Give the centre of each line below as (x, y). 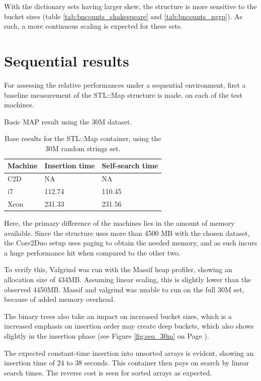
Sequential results (67, 60)
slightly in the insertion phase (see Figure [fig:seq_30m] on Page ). (107, 336)
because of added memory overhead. (60, 299)
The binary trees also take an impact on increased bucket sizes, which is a (118, 316)
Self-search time (130, 166)
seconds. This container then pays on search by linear (167, 363)
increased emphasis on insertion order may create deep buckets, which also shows (129, 326)
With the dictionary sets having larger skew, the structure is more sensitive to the (130, 6)
